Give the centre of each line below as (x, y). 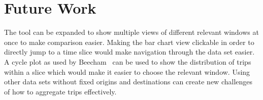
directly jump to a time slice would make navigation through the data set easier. (129, 52)
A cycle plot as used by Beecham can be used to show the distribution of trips (128, 61)
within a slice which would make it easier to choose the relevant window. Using (127, 71)
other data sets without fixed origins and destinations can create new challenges (128, 82)
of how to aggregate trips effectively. (60, 91)
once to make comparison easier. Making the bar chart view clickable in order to (129, 42)
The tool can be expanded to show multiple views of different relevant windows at (131, 32)
